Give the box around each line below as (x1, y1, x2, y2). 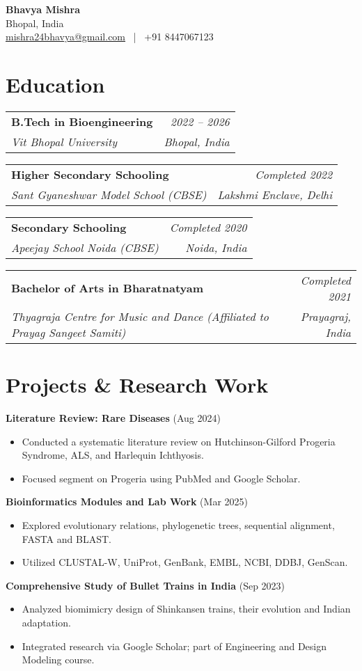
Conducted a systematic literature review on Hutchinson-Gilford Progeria (22, 434, 336, 448)
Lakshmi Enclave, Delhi (217, 186, 333, 203)
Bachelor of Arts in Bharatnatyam (11, 280, 204, 297)
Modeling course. (22, 652, 95, 667)
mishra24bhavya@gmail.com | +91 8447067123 (6, 29, 214, 44)
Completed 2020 (169, 219, 247, 235)
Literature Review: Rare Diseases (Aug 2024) (6, 411, 221, 425)
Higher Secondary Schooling (11, 166, 169, 182)
